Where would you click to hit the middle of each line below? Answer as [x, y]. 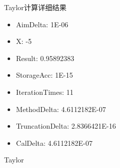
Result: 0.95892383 [45, 58]
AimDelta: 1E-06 [42, 24]
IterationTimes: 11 [45, 92]
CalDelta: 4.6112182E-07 [54, 143]
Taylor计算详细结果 [35, 7]
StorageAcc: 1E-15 [45, 75]
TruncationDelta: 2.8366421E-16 [66, 126]
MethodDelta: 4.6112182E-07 [61, 109]
